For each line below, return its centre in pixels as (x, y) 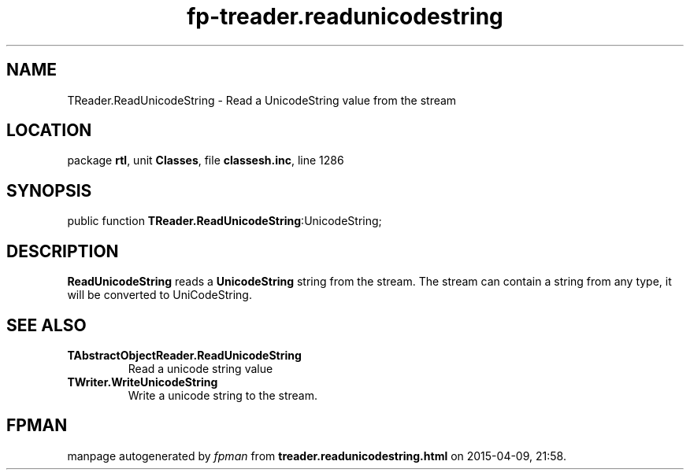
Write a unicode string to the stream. (223, 395)
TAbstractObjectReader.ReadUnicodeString (184, 355)
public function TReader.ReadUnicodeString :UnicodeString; (224, 221)
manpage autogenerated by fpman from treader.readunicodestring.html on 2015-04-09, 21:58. (317, 456)
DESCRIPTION (63, 251)
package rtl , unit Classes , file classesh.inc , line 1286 (206, 161)
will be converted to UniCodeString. (160, 295)
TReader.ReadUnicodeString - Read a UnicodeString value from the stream (262, 100)
